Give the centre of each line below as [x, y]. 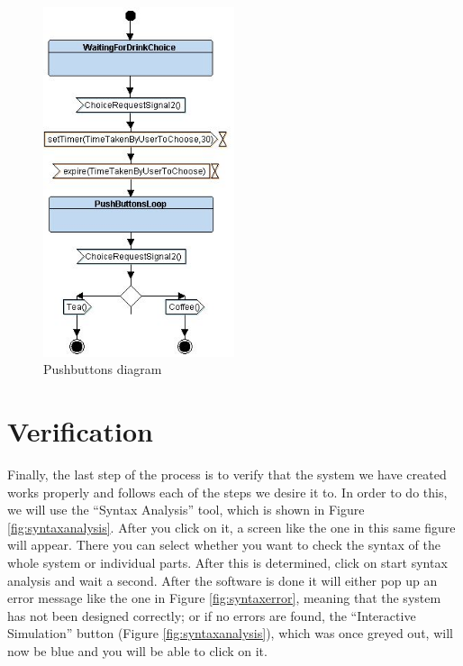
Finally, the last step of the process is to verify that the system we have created [227, 474]
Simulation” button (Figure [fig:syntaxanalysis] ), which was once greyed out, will [230, 633]
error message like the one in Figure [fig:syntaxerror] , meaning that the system [224, 598]
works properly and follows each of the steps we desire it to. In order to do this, [227, 492]
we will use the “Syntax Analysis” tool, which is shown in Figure [186, 510]
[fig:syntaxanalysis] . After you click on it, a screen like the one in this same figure [231, 527]
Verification [80, 431]
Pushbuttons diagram [103, 369]
